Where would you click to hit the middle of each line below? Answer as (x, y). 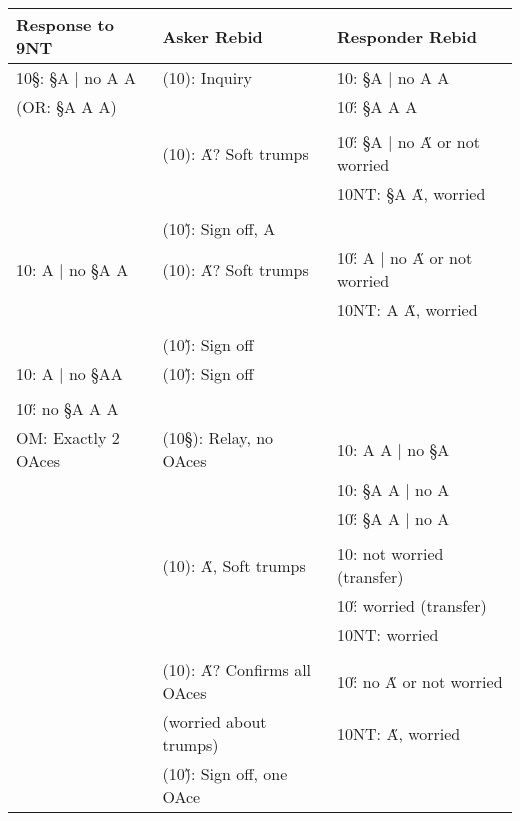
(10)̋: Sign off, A (219, 228)
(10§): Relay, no (218, 437)
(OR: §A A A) (66, 106)
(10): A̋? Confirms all (237, 669)
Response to (65, 24)
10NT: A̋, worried (399, 733)
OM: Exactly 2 (68, 437)
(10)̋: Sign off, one (225, 773)
